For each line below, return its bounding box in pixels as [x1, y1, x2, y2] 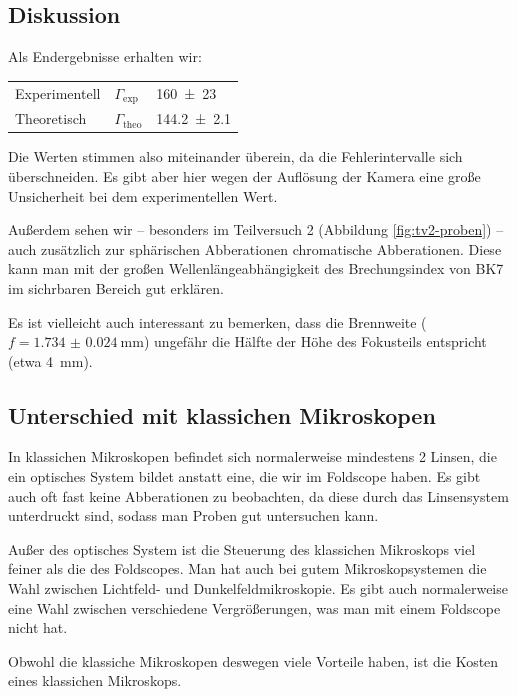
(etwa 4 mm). [8, 350, 93, 371]
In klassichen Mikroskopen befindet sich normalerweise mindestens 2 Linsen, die [8, 446, 497, 467]
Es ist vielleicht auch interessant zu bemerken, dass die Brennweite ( [8, 311, 427, 332]
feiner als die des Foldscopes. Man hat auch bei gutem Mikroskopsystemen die [8, 558, 487, 579]
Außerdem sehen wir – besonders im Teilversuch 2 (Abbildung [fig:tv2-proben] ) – [8, 219, 504, 240]
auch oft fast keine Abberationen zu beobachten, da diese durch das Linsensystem [8, 485, 509, 506]
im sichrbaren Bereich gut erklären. [8, 277, 224, 298]
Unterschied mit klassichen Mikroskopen [8, 399, 436, 430]
